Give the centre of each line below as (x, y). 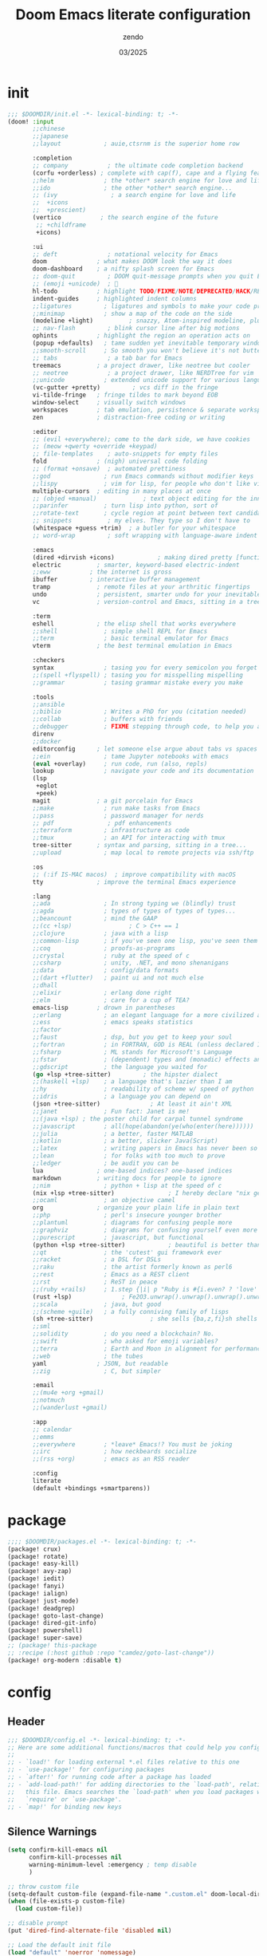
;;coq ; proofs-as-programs (104, 948)
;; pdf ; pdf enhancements (102, 823)
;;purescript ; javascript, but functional (118, 1237)
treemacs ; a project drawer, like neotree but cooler (141, 365)
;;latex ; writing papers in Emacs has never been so (145, 1149)
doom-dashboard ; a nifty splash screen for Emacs (124, 269)
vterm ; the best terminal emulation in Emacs (132, 646)
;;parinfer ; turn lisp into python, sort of (125, 506)
